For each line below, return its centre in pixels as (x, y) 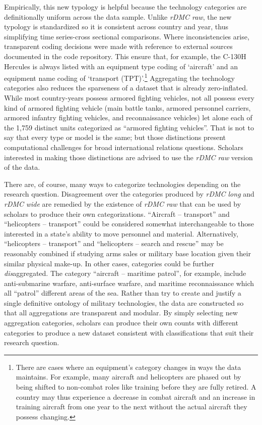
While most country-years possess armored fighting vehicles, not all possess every (129, 98)
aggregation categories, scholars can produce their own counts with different (121, 323)
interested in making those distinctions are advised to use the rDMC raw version (128, 157)
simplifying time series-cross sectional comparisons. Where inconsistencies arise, (127, 36)
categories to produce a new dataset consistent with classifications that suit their (129, 332)
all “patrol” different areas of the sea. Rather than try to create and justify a (123, 293)
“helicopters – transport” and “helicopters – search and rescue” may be (114, 243)
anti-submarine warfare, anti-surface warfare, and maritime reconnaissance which (129, 283)
